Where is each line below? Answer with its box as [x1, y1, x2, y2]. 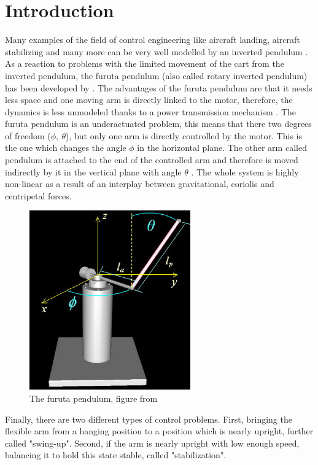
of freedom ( [5, 129, 51, 142]
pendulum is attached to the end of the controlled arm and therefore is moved [5, 153, 298, 166]
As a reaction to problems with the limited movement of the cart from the [5, 57, 284, 70]
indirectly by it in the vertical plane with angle [5, 165, 182, 178]
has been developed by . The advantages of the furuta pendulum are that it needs [5, 81, 312, 94]
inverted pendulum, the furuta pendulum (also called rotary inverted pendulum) [5, 69, 308, 82]
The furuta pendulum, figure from [29, 392, 158, 405]
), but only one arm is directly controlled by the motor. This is [65, 129, 302, 142]
